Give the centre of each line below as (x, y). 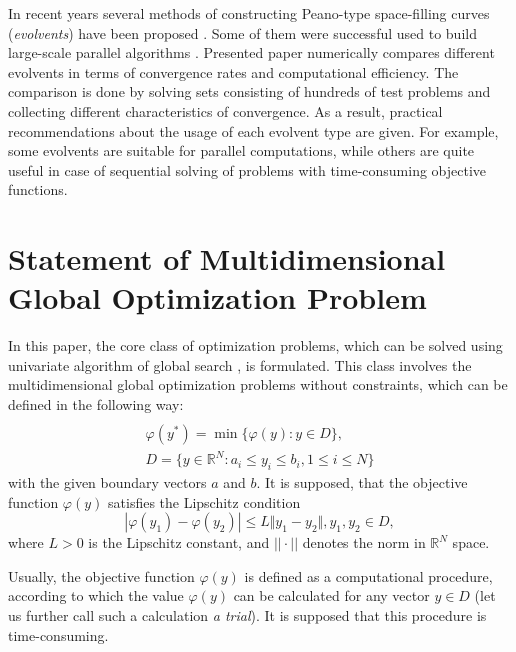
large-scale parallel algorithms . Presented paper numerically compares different (251, 52)
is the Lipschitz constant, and (179, 542)
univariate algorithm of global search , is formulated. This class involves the (240, 364)
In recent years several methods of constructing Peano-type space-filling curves (249, 13)
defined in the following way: (96, 404)
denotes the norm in (364, 542)
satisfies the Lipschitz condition (204, 501)
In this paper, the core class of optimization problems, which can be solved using (255, 345)
